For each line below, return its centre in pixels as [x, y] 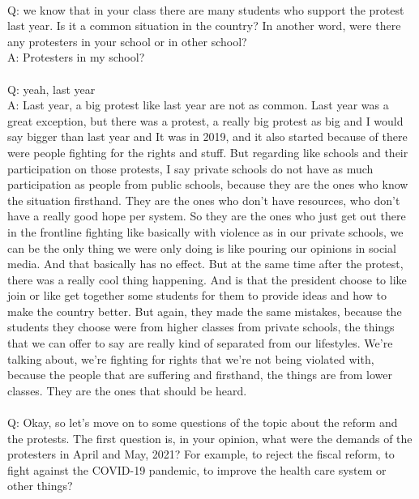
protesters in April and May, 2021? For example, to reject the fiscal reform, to [201, 454]
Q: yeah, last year [51, 89]
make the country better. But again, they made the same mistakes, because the [205, 311]
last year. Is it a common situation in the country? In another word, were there [204, 26]
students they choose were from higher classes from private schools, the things [201, 327]
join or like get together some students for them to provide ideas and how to [197, 295]
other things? [40, 486]
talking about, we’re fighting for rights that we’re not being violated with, [191, 358]
